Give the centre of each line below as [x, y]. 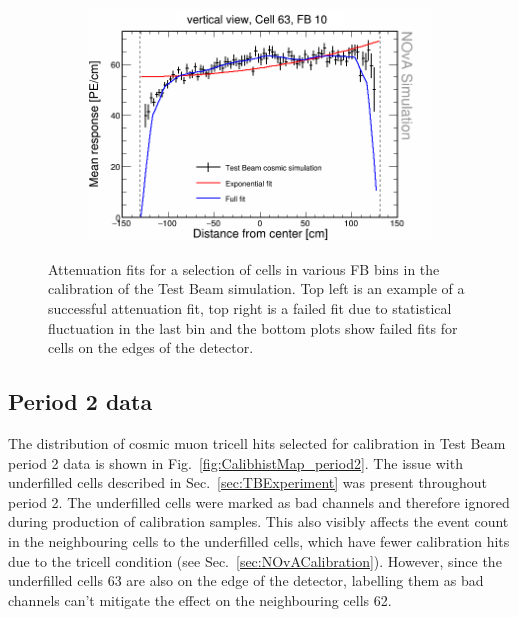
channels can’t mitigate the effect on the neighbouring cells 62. [200, 599]
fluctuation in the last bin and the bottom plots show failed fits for [253, 327]
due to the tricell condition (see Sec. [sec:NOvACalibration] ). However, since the [255, 560]
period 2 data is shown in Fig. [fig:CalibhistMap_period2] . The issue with [235, 462]
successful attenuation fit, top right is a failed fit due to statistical [250, 308]
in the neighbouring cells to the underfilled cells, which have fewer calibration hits [259, 541]
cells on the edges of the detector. [151, 347]
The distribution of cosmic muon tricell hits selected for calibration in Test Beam [257, 443]
